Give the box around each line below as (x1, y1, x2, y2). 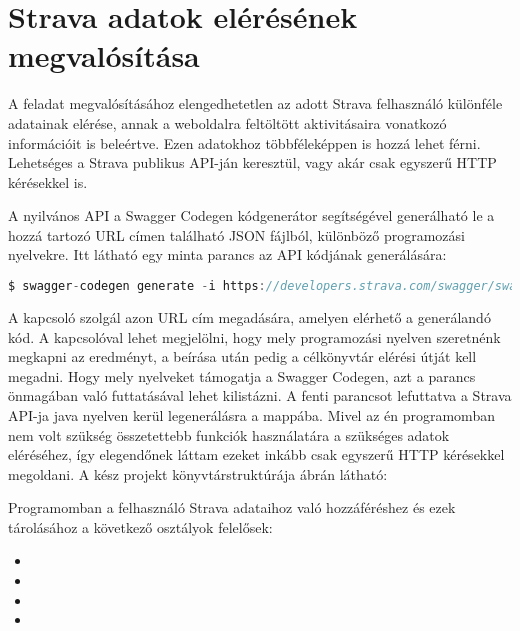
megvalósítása (8, 35, 200, 76)
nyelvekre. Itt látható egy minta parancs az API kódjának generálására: (8, 244, 447, 265)
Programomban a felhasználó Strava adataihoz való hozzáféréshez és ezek (8, 497, 456, 518)
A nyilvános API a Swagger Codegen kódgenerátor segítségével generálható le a (8, 205, 495, 226)
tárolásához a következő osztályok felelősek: (8, 516, 273, 537)
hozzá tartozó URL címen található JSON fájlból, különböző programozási (8, 224, 465, 245)
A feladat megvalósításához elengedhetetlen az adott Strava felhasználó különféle (8, 93, 503, 114)
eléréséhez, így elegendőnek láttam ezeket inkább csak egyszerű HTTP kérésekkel (8, 444, 505, 465)
